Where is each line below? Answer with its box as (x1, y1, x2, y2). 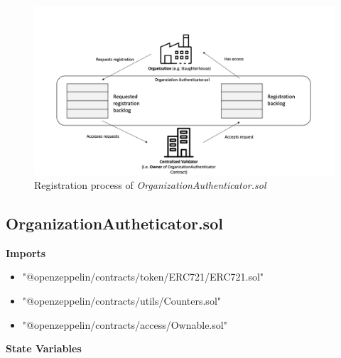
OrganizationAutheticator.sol (6, 212, 223, 234)
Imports (6, 245, 46, 260)
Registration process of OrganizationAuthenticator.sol (34, 178, 266, 192)
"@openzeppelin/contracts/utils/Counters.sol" (22, 293, 222, 308)
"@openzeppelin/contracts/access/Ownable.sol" (22, 317, 227, 332)
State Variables (6, 341, 82, 356)
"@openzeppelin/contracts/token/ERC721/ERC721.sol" (22, 269, 264, 284)
